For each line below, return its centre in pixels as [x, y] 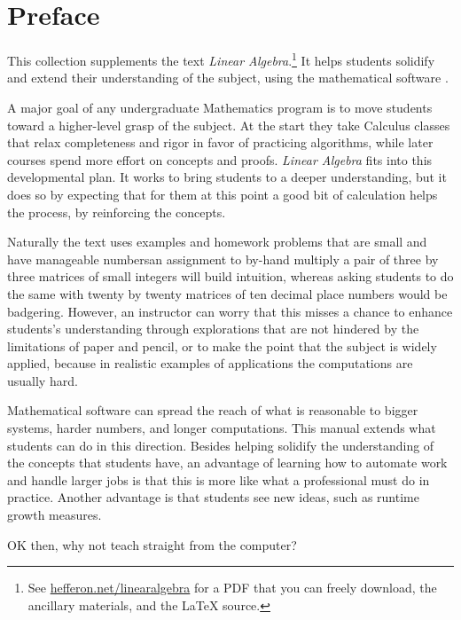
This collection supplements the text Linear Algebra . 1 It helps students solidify [221, 59]
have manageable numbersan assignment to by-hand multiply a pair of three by [223, 259]
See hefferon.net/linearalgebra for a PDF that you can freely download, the [232, 588]
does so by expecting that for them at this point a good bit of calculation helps [223, 194]
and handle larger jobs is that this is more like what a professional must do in [219, 479]
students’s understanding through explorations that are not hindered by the [213, 329]
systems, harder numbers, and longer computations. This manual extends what [222, 428]
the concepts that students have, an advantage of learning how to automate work [227, 463]
